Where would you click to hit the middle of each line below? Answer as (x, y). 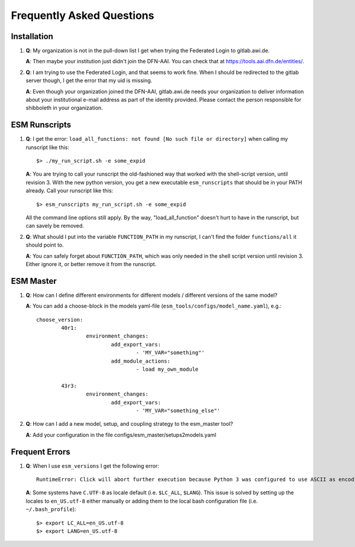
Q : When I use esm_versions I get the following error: (92, 466)
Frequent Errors (41, 451)
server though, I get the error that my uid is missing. (89, 80)
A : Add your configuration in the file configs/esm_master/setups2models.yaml (121, 435)
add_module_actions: (141, 361)
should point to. (45, 245)
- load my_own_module (167, 369)
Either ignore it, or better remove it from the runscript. (91, 264)
